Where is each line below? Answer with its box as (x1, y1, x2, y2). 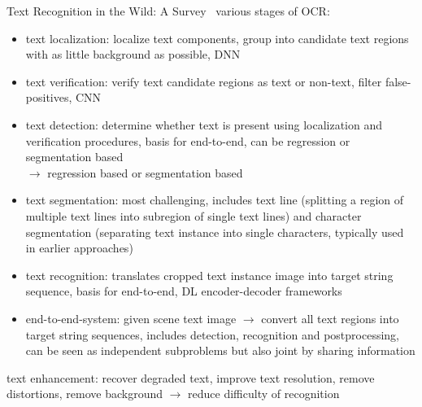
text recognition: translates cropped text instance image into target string (25, 266, 394, 283)
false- (385, 72, 411, 90)
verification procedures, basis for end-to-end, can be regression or (25, 132, 350, 149)
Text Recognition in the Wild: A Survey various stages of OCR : (7, 2, 330, 19)
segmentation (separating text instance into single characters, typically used (25, 223, 404, 240)
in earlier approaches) (25, 239, 133, 256)
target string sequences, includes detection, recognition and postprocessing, (25, 326, 399, 343)
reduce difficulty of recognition (188, 385, 340, 402)
